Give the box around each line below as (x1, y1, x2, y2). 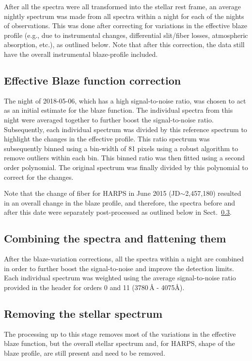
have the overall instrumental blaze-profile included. (4, 49, 158, 59)
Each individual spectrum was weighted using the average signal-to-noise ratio (4, 273, 236, 283)
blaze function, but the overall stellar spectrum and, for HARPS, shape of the (4, 338, 235, 348)
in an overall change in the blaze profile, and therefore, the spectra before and (4, 197, 236, 207)
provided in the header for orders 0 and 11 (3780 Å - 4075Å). (4, 282, 185, 292)
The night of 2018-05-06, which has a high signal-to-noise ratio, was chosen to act (4, 95, 246, 105)
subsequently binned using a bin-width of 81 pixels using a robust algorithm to (4, 143, 238, 153)
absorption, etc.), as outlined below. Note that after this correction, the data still (4, 39, 245, 50)
